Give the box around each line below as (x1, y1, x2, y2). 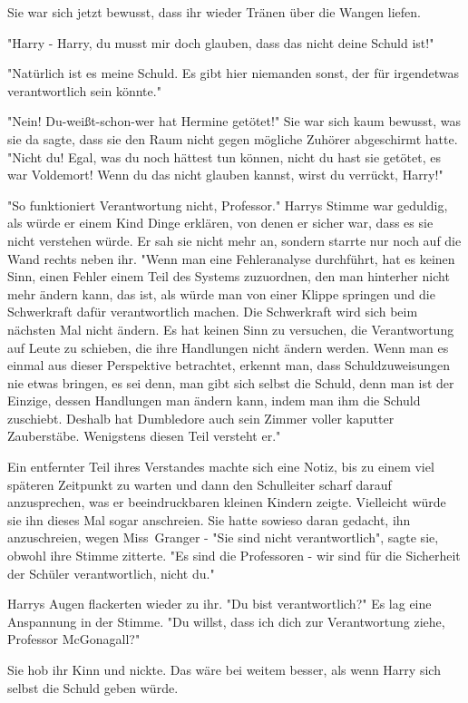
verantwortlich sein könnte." (7, 81, 161, 100)
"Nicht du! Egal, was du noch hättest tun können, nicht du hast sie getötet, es (7, 147, 441, 166)
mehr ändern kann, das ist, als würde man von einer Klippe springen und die (7, 284, 435, 303)
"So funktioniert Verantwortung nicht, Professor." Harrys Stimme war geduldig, (7, 195, 448, 214)
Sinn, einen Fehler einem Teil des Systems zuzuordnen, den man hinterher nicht (7, 267, 450, 286)
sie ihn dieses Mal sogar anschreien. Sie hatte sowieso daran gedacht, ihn (7, 510, 411, 529)
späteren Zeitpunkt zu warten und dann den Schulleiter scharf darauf (7, 474, 392, 493)
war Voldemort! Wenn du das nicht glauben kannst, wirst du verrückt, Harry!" (7, 165, 444, 184)
